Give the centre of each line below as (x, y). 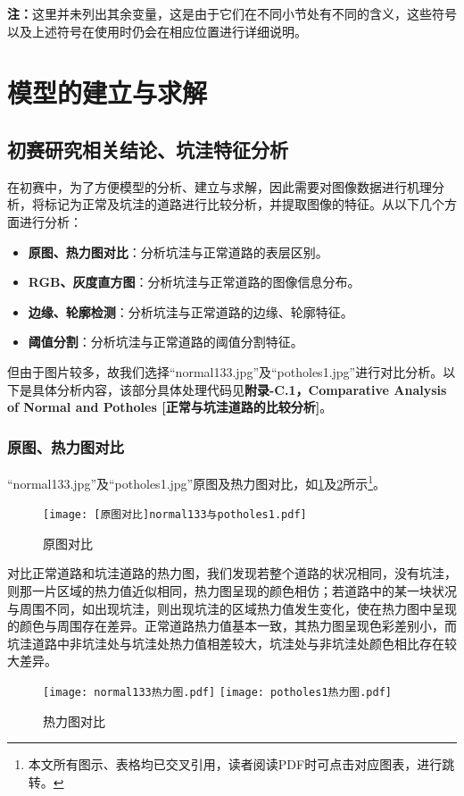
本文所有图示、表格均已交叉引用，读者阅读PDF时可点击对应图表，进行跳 (241, 764)
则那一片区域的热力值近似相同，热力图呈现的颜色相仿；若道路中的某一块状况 (232, 591)
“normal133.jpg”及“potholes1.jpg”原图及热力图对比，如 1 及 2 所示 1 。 (197, 482)
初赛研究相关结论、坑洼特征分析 (148, 149)
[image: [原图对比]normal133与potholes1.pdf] (175, 515)
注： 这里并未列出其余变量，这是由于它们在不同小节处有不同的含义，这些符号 (232, 13)
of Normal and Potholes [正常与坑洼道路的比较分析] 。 (170, 407)
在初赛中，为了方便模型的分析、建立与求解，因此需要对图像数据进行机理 (220, 186)
